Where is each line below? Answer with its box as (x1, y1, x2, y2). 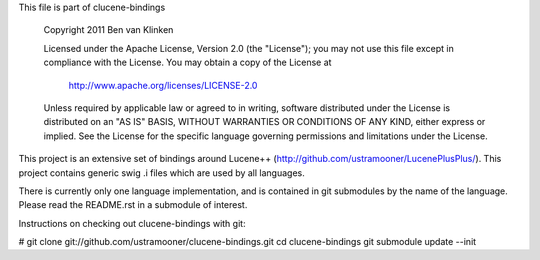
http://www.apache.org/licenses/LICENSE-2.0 (68, 79, 258, 91)
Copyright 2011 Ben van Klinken (43, 24, 174, 36)
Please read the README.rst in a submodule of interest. (18, 199, 248, 211)
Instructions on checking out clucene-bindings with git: (18, 217, 246, 229)
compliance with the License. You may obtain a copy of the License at (43, 56, 332, 69)
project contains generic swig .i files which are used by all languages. (18, 166, 305, 179)
